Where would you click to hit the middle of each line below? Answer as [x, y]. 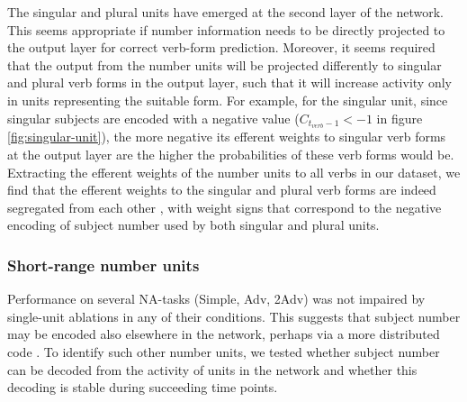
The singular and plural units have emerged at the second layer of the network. [225, 12]
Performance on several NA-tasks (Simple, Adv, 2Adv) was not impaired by [216, 299]
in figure [400, 118]
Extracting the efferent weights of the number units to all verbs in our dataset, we [234, 172]
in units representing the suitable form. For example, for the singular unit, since [228, 100]
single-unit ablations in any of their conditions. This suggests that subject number [234, 316]
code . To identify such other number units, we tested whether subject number [224, 351]
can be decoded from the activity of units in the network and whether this [212, 369]
